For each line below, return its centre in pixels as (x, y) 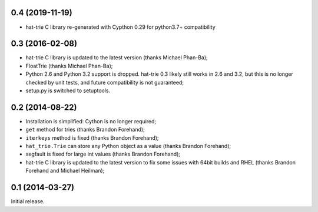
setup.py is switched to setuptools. (68, 90)
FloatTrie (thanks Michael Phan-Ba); (69, 66)
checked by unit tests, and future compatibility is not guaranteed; (105, 82)
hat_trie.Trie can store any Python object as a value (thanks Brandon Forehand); (128, 146)
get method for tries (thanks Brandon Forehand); (85, 130)
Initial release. (28, 201)
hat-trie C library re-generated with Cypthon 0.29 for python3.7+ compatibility (121, 27)
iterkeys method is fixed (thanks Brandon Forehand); (92, 137)
